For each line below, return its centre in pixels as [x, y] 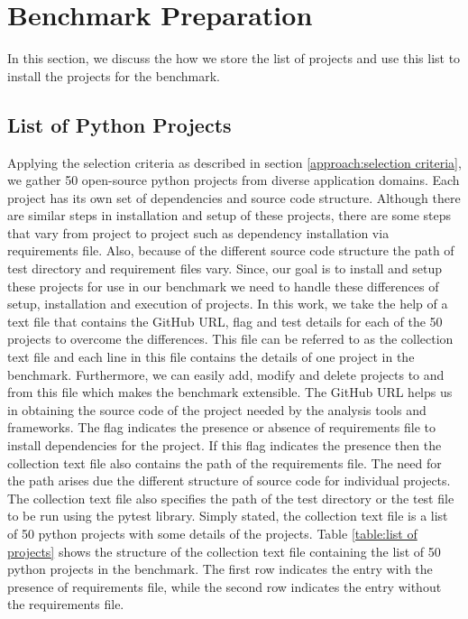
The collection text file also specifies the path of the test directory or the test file [231, 498]
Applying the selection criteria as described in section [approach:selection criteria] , [234, 162]
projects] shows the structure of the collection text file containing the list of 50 [224, 551]
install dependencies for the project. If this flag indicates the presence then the [225, 445]
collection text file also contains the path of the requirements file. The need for [225, 462]
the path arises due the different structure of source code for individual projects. [229, 480]
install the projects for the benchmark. [114, 75]
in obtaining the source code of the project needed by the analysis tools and [217, 409]
